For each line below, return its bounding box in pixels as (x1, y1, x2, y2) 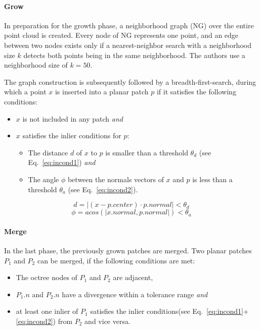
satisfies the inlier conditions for (22, 130, 121, 141)
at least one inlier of (16, 306, 78, 316)
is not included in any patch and (22, 113, 123, 124)
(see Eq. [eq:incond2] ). (68, 184, 138, 194)
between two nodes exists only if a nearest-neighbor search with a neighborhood (4, 39, 251, 50)
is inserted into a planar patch (55, 86, 149, 97)
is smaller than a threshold (105, 147, 188, 157)
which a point (4, 86, 47, 97)
